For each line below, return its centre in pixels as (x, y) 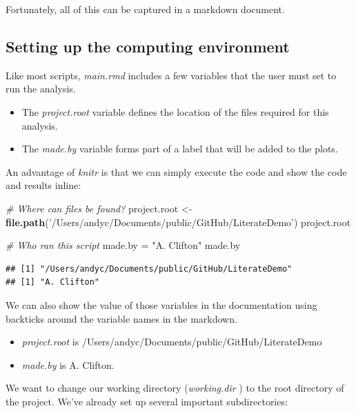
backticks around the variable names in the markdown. (121, 318)
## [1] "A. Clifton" (53, 282)
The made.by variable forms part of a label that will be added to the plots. (180, 149)
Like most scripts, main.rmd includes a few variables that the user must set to (171, 75)
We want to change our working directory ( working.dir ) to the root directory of (175, 388)
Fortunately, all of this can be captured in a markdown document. (145, 9)
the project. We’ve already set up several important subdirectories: (147, 401)
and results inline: (43, 185)
